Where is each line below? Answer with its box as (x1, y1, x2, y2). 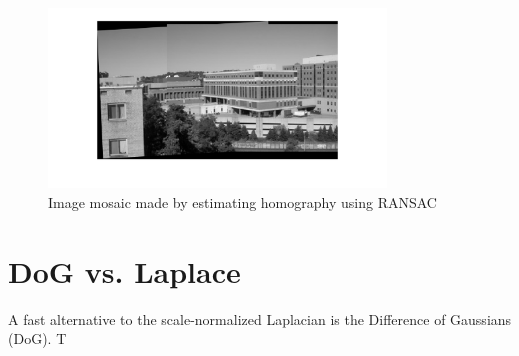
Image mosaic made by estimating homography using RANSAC (48, 191, 437, 212)
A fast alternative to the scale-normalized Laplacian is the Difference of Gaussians (8, 308, 512, 329)
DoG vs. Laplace (8, 250, 241, 291)
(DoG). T (8, 328, 67, 349)
